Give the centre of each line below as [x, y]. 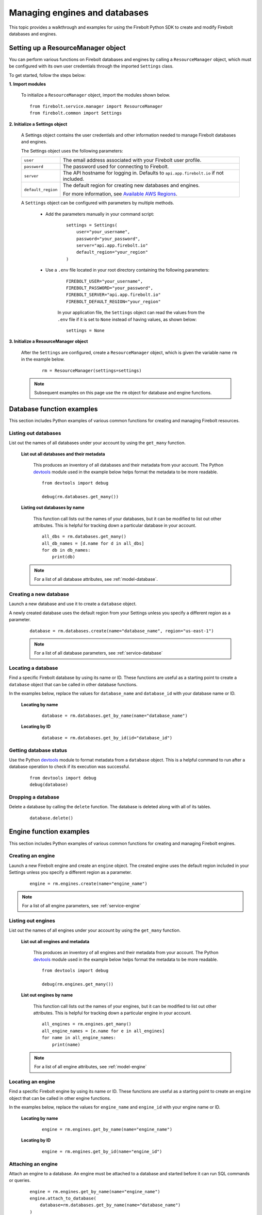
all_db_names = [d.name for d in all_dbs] [93, 543]
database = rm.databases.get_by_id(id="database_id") [107, 738]
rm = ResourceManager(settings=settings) [92, 370]
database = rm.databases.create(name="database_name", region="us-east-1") [122, 631]
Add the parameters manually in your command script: [100, 214]
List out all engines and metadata [55, 941]
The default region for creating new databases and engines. [131, 186]
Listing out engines [32, 921]
